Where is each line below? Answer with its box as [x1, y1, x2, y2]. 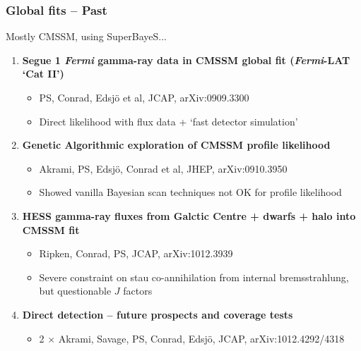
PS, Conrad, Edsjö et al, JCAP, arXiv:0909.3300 [39, 90, 249, 104]
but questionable [39, 283, 112, 298]
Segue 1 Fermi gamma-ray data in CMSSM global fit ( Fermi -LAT [22, 52, 350, 67]
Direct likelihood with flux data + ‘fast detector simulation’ [39, 113, 298, 128]
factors [123, 283, 153, 298]
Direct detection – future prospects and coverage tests [22, 307, 293, 321]
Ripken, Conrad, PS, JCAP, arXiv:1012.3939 [39, 246, 233, 261]
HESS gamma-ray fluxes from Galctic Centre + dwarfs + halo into [22, 208, 356, 223]
